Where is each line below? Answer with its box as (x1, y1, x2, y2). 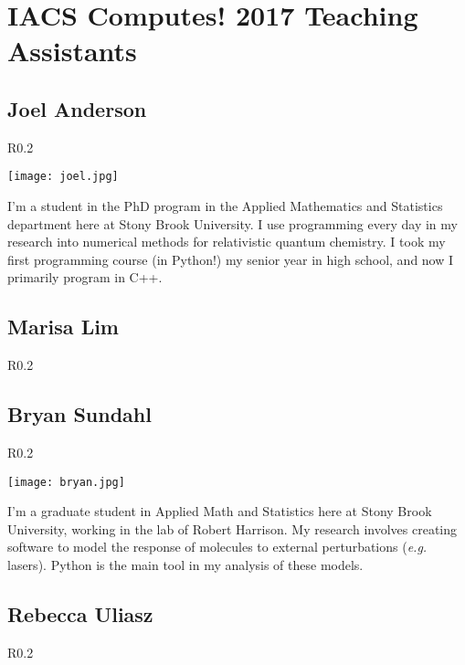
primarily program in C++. (7, 268, 163, 287)
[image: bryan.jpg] (7, 475, 125, 489)
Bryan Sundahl (7, 400, 152, 428)
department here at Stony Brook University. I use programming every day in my (7, 214, 458, 233)
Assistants (7, 32, 137, 69)
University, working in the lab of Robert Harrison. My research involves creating (7, 519, 457, 538)
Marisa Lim (7, 312, 119, 341)
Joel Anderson (7, 94, 147, 122)
